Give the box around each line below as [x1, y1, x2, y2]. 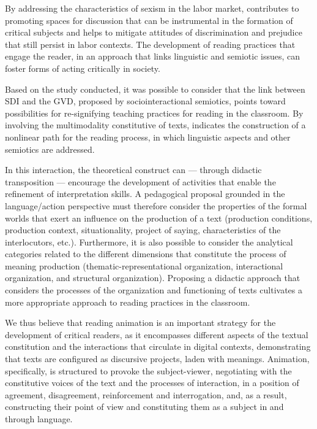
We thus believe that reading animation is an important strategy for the [5, 316, 276, 329]
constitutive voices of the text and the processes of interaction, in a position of [5, 376, 299, 389]
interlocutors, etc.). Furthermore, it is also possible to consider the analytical [5, 235, 293, 248]
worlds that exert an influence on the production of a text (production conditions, [5, 211, 313, 224]
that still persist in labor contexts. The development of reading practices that [5, 37, 296, 50]
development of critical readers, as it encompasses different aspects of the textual [5, 328, 308, 341]
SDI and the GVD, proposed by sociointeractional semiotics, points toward [5, 95, 286, 107]
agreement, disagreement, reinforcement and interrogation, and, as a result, [5, 388, 287, 401]
